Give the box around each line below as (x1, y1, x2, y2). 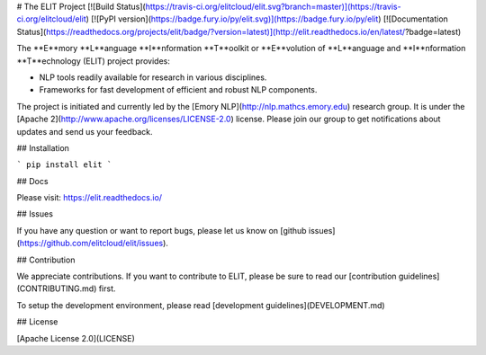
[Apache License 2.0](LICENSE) (16, 333, 135, 343)
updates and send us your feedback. (16, 126, 153, 137)
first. (98, 283, 116, 294)
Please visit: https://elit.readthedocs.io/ (16, 192, 162, 203)
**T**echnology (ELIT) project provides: (16, 55, 170, 67)
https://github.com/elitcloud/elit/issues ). (19, 238, 168, 249)
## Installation (16, 142, 69, 153)
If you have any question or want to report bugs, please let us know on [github (16, 225, 307, 235)
